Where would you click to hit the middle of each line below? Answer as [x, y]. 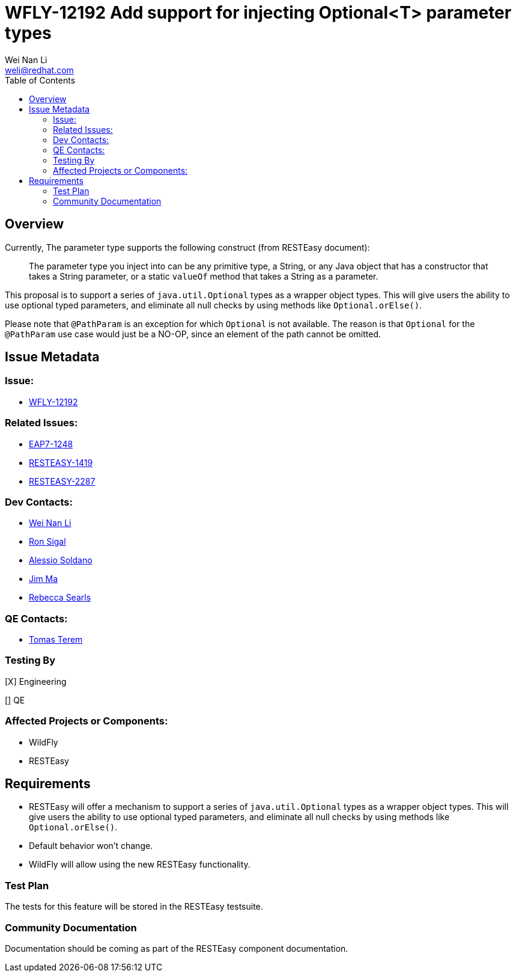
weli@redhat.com [39, 70]
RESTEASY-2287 [62, 481]
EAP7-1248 [51, 444]
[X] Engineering [36, 681]
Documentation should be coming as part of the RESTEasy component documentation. [177, 948]
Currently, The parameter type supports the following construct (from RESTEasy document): [187, 247]
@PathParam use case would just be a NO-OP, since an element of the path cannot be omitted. [193, 334]
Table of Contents [40, 80]
